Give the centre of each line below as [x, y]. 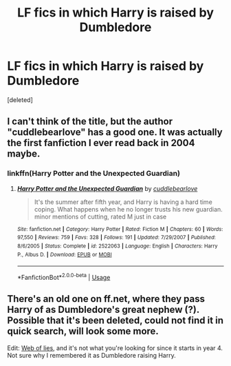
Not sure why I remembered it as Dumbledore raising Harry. [92, 355]
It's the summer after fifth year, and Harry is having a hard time [123, 202]
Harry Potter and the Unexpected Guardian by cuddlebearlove [107, 188]
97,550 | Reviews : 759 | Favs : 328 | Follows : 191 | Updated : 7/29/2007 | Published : [117, 238]
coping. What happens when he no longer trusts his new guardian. [129, 209]
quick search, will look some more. [83, 331]
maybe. [24, 154]
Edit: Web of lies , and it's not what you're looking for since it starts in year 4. [115, 348]
